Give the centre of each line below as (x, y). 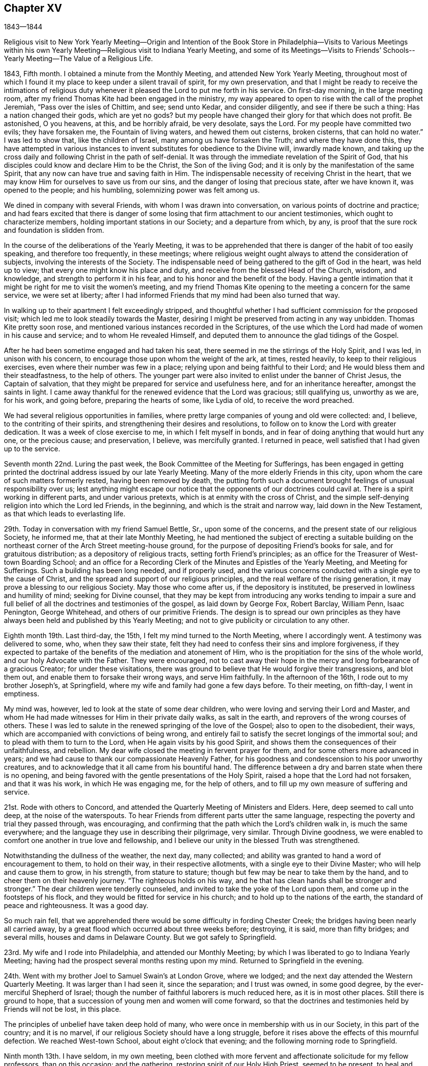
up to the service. (32, 449)
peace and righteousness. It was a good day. (76, 906)
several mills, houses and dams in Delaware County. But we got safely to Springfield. (140, 937)
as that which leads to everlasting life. (65, 514)
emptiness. (22, 694)
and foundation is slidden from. (54, 230)
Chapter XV (33, 8)
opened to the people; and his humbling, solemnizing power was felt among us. (132, 190)
